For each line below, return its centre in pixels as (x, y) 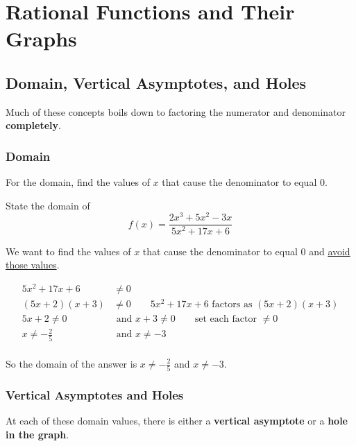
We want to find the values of (68, 251)
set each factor (226, 319)
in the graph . (37, 434)
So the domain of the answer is (71, 363)
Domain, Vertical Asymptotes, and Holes (156, 82)
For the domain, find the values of (78, 182)
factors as (232, 304)
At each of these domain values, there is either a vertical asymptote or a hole (177, 421)
